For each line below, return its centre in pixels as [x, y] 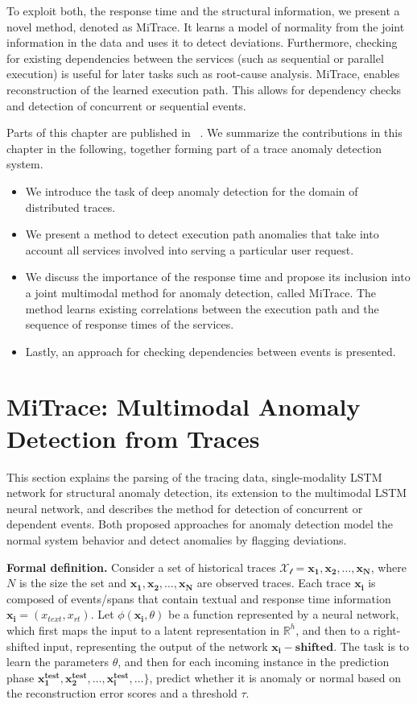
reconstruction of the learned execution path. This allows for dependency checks [204, 89]
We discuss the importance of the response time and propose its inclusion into [218, 277]
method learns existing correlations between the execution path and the [202, 308]
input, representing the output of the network [155, 646]
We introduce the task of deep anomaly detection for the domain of [192, 190]
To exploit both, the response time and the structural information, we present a [203, 10]
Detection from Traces [133, 438]
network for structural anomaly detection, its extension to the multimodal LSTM [207, 493]
